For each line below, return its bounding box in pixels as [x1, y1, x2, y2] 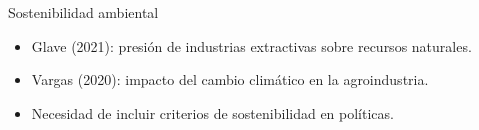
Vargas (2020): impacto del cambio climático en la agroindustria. [31, 69, 429, 90]
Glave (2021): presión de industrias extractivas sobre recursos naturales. [31, 35, 472, 56]
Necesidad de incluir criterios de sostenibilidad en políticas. [31, 102, 394, 123]
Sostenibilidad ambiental [8, 2, 159, 22]
